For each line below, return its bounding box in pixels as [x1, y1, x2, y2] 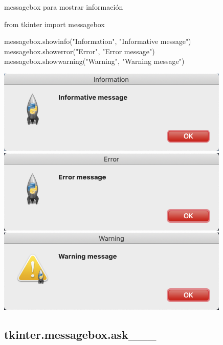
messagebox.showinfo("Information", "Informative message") [4, 36, 191, 47]
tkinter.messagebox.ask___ [4, 327, 157, 342]
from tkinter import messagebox [4, 18, 105, 29]
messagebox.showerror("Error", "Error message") [4, 45, 155, 56]
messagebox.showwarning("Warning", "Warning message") [4, 56, 185, 66]
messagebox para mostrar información [4, 2, 123, 12]
